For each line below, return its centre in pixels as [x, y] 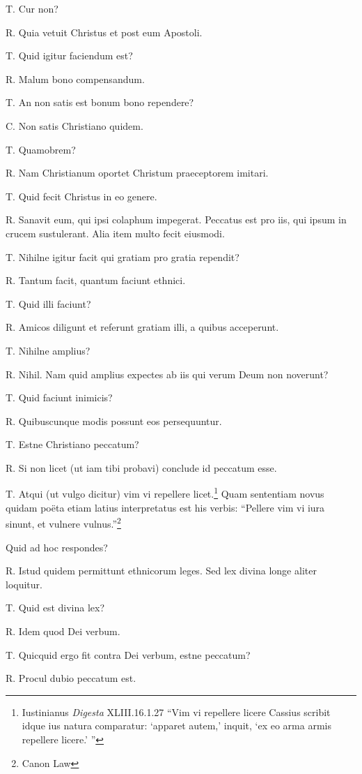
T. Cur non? [32, 8]
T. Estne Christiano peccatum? [72, 444]
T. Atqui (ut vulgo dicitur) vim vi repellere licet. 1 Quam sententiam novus [165, 493]
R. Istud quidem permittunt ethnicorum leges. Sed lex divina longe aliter [161, 571]
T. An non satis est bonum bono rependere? [100, 102]
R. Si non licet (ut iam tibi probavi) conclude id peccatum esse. [141, 467]
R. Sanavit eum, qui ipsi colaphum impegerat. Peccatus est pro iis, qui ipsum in [176, 219]
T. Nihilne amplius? [48, 350]
